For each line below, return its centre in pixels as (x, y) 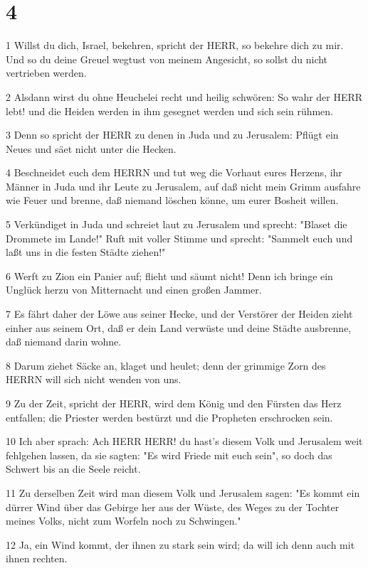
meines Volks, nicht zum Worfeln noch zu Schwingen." (123, 521)
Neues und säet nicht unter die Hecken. (91, 148)
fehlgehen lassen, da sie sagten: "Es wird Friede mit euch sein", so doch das (169, 455)
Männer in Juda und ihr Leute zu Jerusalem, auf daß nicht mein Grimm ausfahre (183, 186)
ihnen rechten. (37, 558)
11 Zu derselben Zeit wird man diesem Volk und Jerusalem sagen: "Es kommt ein (183, 492)
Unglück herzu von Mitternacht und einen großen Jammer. (134, 290)
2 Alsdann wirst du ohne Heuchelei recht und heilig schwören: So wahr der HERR (184, 96)
